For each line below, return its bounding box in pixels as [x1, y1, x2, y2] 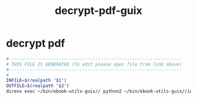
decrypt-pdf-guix [55, 4, 142, 17]
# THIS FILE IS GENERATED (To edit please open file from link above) [6, 61, 182, 67]
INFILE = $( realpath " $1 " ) [6, 77, 67, 84]
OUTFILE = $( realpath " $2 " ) [6, 83, 69, 89]
